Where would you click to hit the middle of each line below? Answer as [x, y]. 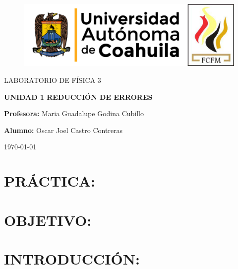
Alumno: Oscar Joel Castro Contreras [63, 130]
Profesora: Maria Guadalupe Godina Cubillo [74, 113]
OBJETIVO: [48, 220]
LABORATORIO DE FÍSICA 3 [53, 80]
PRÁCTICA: [50, 181]
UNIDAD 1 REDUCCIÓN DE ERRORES [78, 97]
